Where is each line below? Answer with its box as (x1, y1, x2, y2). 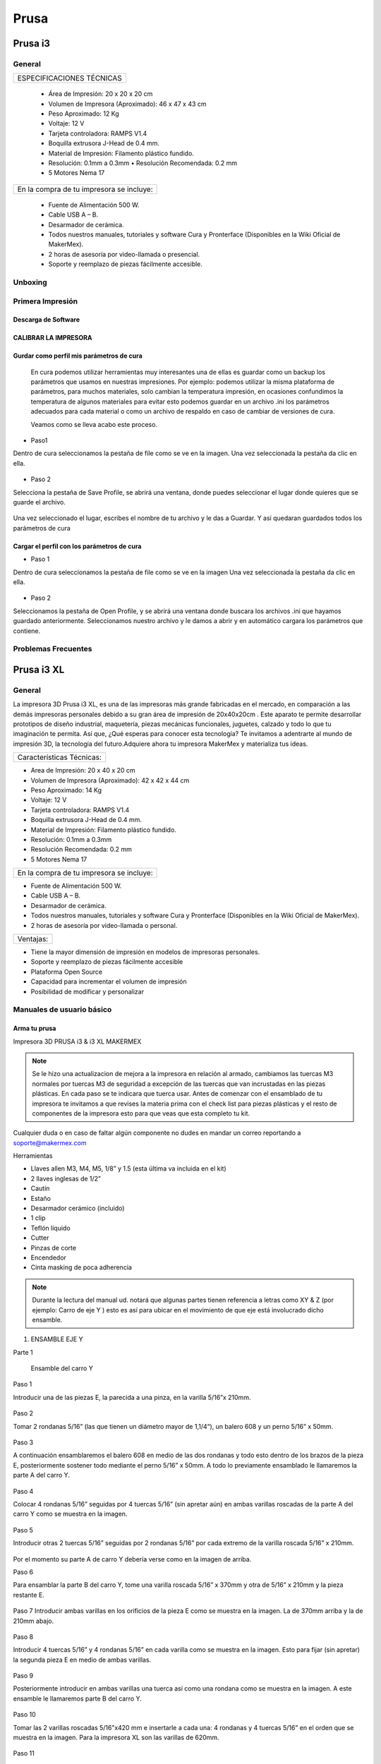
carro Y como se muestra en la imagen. (13, 1510, 128, 1518)
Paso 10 (13, 1710, 37, 1719)
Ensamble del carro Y (30, 1364, 93, 1372)
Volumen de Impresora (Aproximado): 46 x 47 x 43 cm (48, 99, 207, 108)
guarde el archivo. (13, 497, 66, 506)
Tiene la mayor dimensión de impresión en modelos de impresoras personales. (30, 948, 260, 956)
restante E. (13, 1590, 45, 1599)
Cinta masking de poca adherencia (30, 1263, 132, 1271)
